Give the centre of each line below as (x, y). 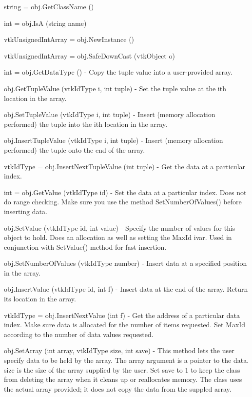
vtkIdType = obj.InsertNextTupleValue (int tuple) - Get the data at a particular (125, 166)
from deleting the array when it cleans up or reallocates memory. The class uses (123, 379)
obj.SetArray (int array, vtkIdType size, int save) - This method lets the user (119, 350)
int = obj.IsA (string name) (45, 23)
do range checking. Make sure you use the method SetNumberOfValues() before (123, 202)
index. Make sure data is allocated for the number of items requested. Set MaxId (125, 325)
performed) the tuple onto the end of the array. (75, 149)
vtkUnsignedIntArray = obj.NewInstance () (69, 39)
